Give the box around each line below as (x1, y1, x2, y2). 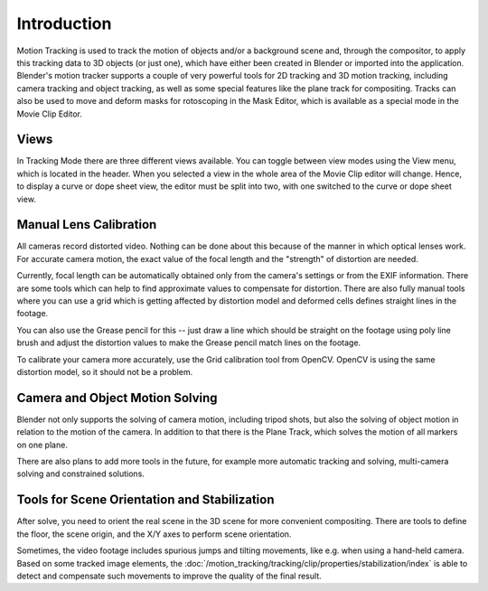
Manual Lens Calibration (16, 217, 157, 232)
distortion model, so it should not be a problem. (16, 367, 193, 377)
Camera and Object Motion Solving (16, 389, 218, 406)
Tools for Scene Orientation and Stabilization (16, 492, 275, 508)
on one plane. (16, 439, 68, 450)
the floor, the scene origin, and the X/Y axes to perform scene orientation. (16, 529, 292, 539)
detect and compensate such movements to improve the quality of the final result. (16, 570, 322, 581)
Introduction (16, 14, 112, 33)
